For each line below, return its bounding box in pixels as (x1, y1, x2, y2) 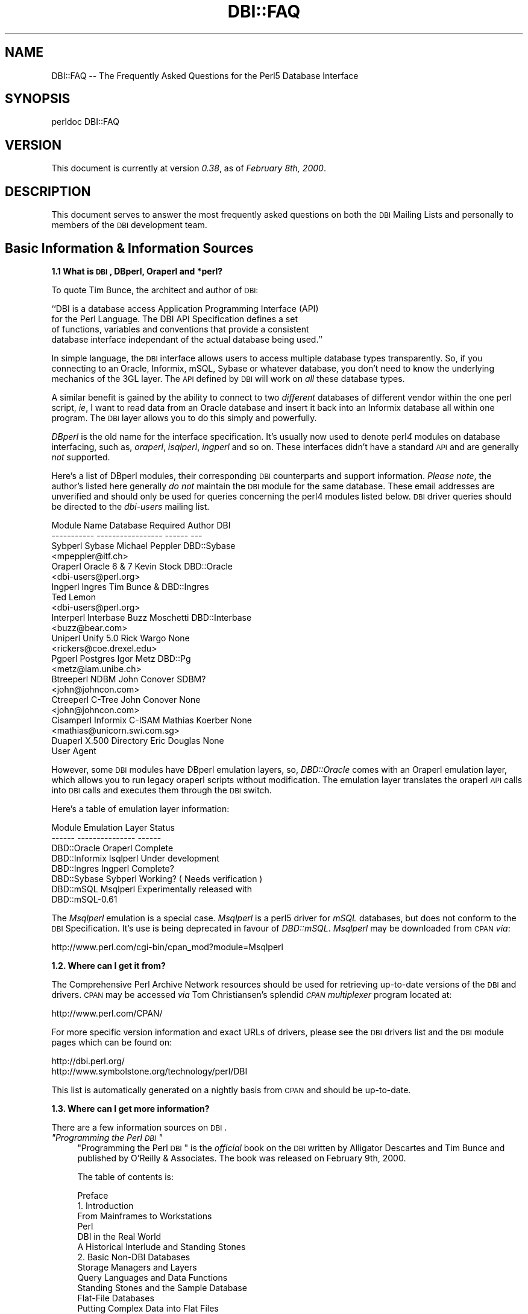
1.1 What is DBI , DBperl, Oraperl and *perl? (51, 265, 223, 276)
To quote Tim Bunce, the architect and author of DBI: (51, 284, 258, 295)
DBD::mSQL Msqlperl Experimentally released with (51, 883, 253, 894)
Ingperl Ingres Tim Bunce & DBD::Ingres (51, 581, 209, 592)
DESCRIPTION (5, 183, 91, 199)
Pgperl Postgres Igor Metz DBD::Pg (51, 653, 191, 664)
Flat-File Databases (77, 1292, 154, 1303)
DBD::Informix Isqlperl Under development (51, 852, 219, 863)
